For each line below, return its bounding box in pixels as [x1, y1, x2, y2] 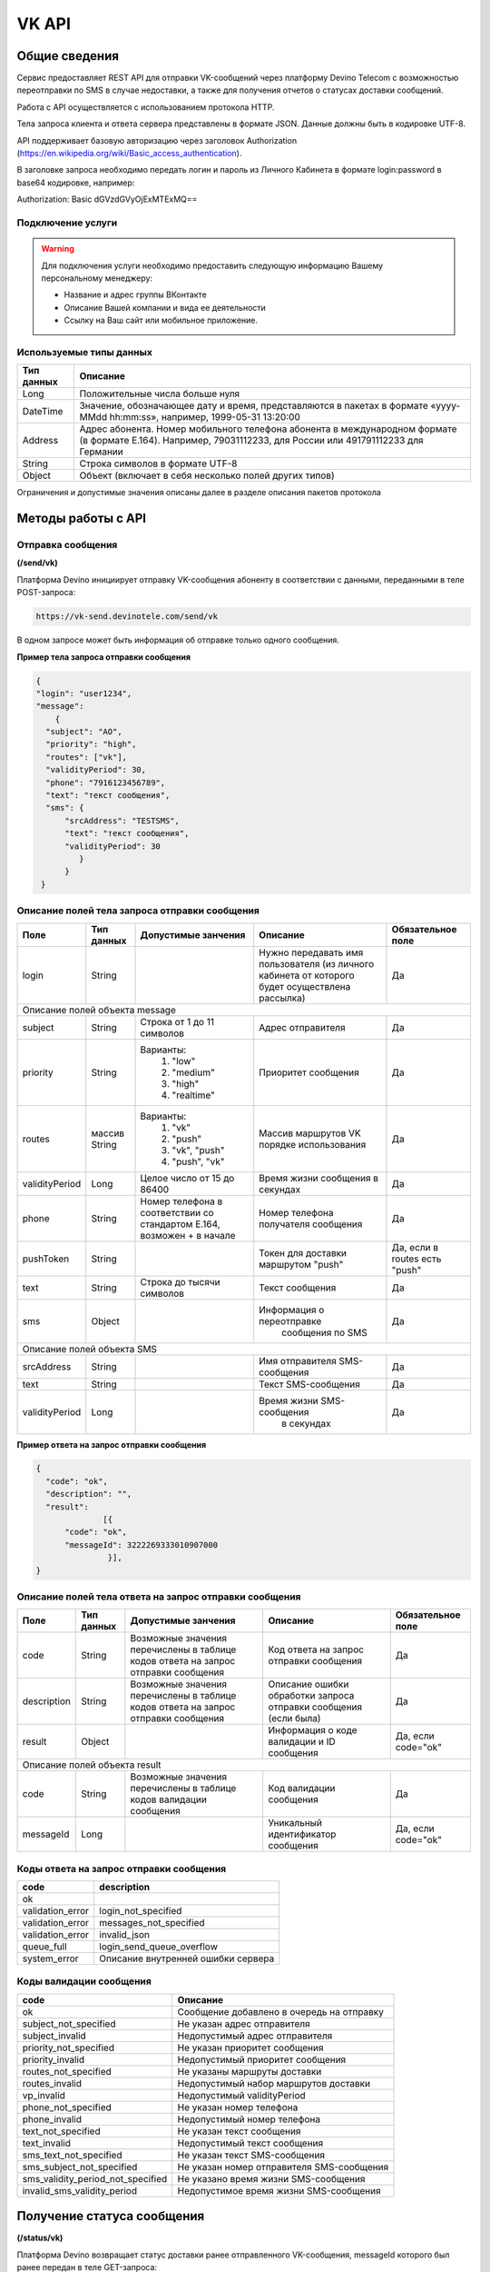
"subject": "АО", [45, 727, 122, 737]
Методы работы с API [16, 511, 147, 526]
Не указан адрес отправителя [177, 2018, 310, 2030]
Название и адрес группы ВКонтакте [64, 289, 208, 300]
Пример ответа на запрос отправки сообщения [16, 1439, 207, 1450]
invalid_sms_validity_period [22, 2184, 138, 2197]
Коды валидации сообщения [16, 1975, 152, 1988]
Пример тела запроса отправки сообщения [16, 651, 191, 663]
